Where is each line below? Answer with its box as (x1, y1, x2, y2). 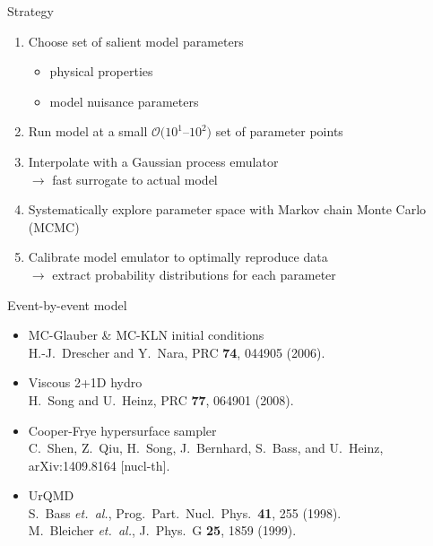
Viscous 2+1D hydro (28, 373, 143, 392)
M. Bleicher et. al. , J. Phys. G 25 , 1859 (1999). (28, 521, 297, 540)
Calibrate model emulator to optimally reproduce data (28, 247, 328, 266)
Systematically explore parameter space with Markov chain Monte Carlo (28, 200, 427, 219)
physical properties (49, 62, 153, 81)
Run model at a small (28, 122, 148, 141)
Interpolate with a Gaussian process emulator (28, 152, 279, 170)
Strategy (7, 2, 54, 20)
